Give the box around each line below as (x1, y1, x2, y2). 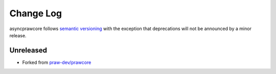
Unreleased (9, 46, 48, 55)
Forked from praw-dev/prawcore (22, 59, 91, 65)
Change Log (9, 8, 62, 19)
